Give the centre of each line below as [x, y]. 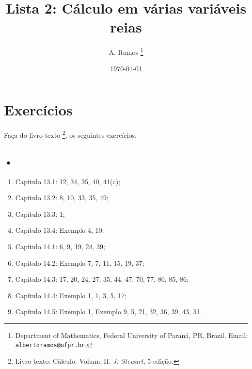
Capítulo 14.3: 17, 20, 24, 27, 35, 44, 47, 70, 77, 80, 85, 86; [102, 279]
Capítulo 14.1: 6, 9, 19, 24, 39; [60, 246]
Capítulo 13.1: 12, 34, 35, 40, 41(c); [68, 181]
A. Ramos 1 [126, 51]
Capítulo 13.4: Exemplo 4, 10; [60, 230]
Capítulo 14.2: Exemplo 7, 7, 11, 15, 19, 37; [80, 263]
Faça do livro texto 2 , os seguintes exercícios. [70, 134]
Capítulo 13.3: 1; [40, 214]
